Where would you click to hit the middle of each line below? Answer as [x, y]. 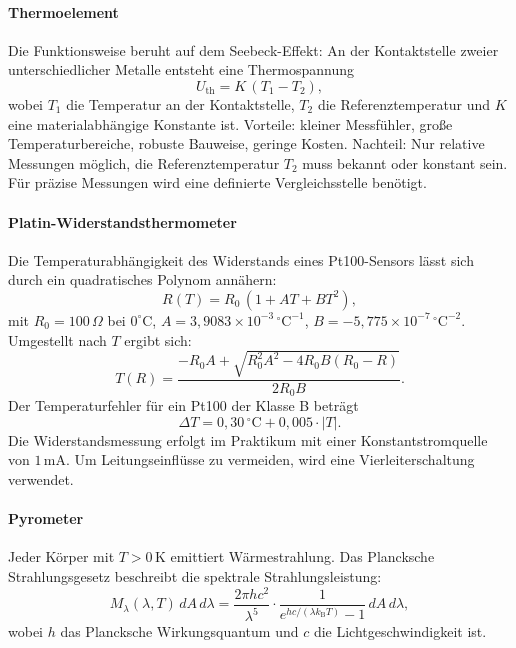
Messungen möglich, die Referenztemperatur [144, 162]
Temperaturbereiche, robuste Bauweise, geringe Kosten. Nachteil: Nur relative [246, 143]
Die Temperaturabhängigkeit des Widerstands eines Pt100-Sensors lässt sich [241, 259]
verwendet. [41, 478]
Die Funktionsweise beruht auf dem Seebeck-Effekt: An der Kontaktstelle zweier [253, 49]
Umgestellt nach [57, 339]
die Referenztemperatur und [404, 103]
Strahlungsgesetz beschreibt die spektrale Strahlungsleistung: [195, 575]
